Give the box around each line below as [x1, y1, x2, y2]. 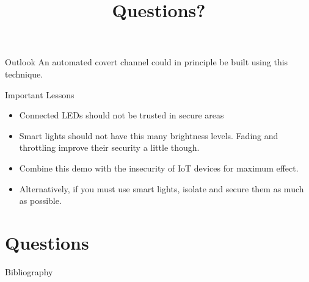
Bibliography [5, 265, 53, 278]
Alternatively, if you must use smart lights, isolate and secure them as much [19, 182, 304, 195]
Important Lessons [5, 88, 75, 101]
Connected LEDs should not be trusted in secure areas [19, 109, 224, 121]
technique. [5, 67, 43, 80]
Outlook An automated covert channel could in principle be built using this [5, 56, 288, 68]
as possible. [19, 194, 62, 207]
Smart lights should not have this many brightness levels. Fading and [19, 129, 278, 142]
